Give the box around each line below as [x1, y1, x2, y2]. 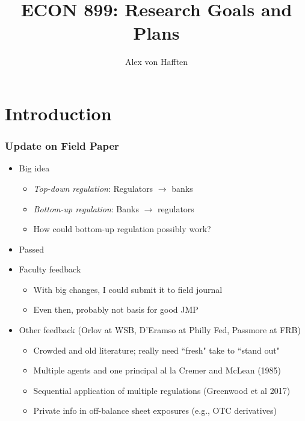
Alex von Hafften [125, 55, 188, 68]
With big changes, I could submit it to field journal [33, 283, 223, 295]
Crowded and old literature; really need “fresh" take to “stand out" [33, 343, 280, 356]
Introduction [5, 100, 112, 125]
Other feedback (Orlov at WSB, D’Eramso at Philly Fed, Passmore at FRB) [19, 324, 301, 336]
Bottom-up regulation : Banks [33, 202, 139, 215]
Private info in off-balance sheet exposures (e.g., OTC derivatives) [33, 404, 277, 417]
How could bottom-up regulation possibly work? [33, 223, 211, 235]
